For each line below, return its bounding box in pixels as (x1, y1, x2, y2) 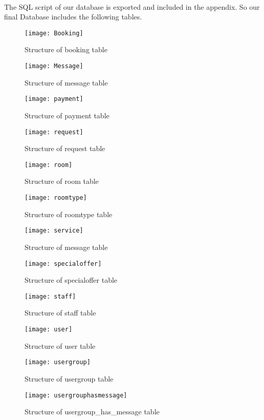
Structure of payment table (25, 110, 109, 120)
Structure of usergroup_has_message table (25, 406, 160, 417)
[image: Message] (25, 62, 83, 70)
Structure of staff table (25, 307, 96, 318)
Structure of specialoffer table (25, 275, 118, 285)
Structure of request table (25, 143, 105, 154)
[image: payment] (25, 95, 83, 103)
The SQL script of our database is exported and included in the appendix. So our (4, 1, 260, 12)
